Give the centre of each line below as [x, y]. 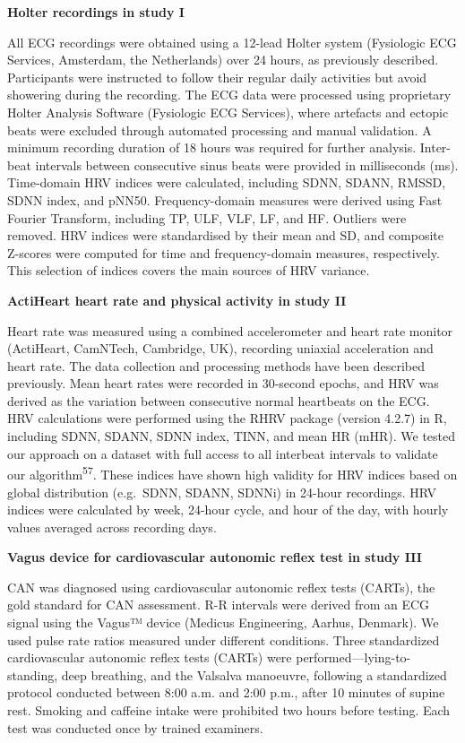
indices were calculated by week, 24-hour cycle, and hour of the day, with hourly [228, 510]
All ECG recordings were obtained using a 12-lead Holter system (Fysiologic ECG [232, 42]
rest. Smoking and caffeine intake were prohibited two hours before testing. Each [229, 710]
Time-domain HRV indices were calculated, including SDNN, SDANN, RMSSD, [227, 182]
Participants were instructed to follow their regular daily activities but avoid [217, 77]
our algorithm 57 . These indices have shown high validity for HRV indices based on [232, 473]
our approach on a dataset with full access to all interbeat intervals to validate [223, 453]
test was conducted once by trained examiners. [135, 727]
